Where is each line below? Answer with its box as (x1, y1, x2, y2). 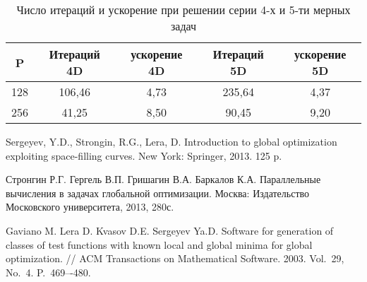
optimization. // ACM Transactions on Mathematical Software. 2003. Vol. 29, (6, 251, 344, 266)
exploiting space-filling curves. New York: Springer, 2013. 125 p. (6, 148, 282, 163)
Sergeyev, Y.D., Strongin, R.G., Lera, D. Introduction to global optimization (6, 134, 337, 148)
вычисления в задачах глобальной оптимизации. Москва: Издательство (6, 185, 310, 200)
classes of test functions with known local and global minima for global (6, 237, 313, 252)
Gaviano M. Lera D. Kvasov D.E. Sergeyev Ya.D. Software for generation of (6, 223, 334, 237)
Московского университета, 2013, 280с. (6, 199, 174, 214)
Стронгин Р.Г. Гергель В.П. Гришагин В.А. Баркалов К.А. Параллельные (6, 172, 321, 187)
